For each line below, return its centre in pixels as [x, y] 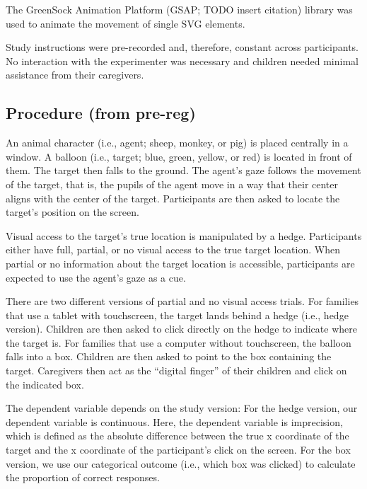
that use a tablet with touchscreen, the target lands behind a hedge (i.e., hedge [177, 315]
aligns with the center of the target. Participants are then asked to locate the [173, 198]
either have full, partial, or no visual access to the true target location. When [173, 249]
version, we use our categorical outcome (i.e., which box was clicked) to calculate [181, 463]
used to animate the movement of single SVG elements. [126, 23]
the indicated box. [45, 384]
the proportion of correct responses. [83, 477]
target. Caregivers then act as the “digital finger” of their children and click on [176, 370]
